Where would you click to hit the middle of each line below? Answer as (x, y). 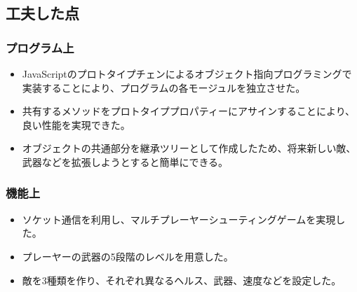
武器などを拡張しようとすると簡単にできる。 (125, 161)
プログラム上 (40, 47)
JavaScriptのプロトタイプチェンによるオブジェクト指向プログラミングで (187, 74)
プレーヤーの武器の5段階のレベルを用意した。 (128, 256)
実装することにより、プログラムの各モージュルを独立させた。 (164, 87)
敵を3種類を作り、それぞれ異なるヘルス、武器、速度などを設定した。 (182, 280)
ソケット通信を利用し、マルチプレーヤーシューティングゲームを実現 (179, 219)
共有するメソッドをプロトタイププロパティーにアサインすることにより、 (189, 111)
